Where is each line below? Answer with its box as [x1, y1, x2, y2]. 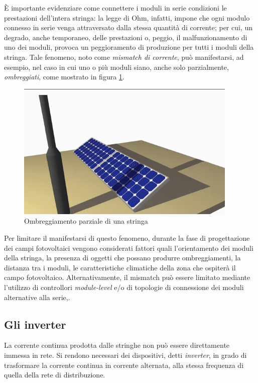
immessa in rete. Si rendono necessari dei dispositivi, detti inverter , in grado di [4, 349, 247, 360]
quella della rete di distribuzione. [4, 369, 105, 380]
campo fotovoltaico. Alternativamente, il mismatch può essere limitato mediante [4, 272, 250, 282]
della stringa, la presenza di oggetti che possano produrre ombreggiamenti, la [4, 252, 241, 263]
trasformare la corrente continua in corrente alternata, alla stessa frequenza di [4, 359, 244, 370]
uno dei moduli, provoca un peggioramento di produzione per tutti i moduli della [4, 42, 254, 52]
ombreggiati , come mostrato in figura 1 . [4, 71, 124, 82]
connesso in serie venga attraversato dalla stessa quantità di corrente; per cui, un [4, 22, 253, 33]
